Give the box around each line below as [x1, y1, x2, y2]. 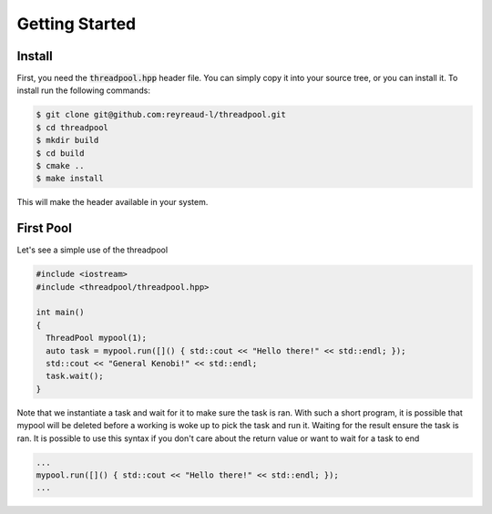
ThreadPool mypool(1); [46, 333, 148, 344]
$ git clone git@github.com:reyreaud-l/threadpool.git [36, 109, 286, 120]
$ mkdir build [36, 135, 99, 146]
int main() [36, 307, 85, 318]
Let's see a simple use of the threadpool [16, 244, 169, 255]
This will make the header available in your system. [16, 197, 209, 208]
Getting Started [16, 14, 137, 34]
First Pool [16, 221, 72, 236]
